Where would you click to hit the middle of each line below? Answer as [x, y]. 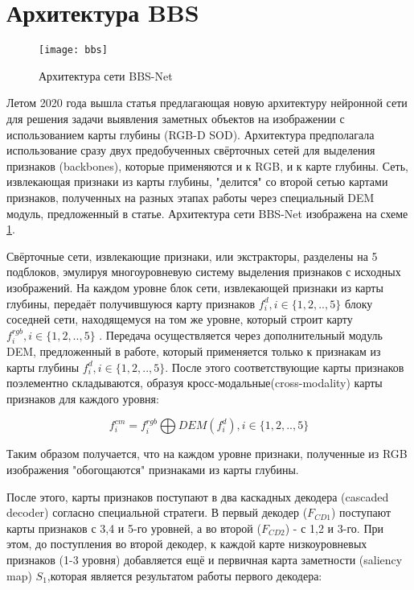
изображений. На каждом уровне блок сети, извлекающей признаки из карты [195, 287]
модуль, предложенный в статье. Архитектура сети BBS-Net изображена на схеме [207, 213]
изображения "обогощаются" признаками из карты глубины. [153, 470]
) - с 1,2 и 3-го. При [334, 528]
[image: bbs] [73, 50]
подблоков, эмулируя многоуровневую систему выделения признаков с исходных [204, 272]
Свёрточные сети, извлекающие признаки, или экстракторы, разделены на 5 [192, 256]
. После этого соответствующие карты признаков [285, 367]
